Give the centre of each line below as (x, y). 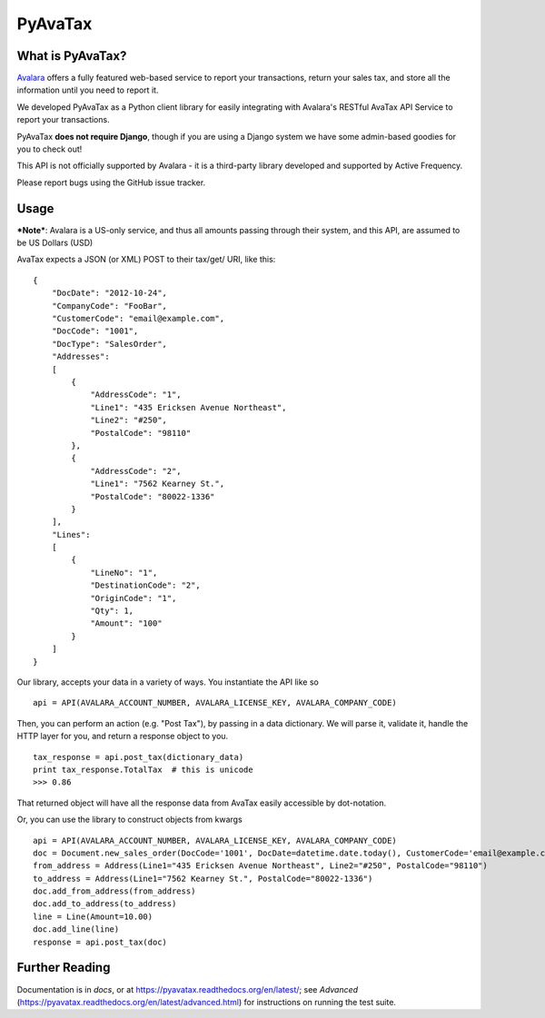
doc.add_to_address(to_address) (105, 904)
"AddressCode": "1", (136, 395)
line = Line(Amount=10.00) (93, 916)
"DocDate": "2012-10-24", (109, 293)
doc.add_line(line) (76, 929)
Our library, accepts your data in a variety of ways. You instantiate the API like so (168, 682)
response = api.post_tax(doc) (100, 942)
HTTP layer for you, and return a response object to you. (123, 736)
